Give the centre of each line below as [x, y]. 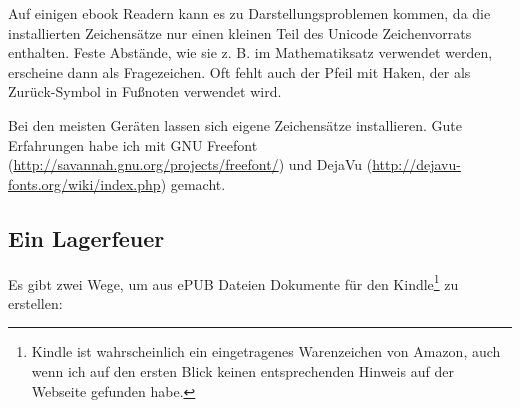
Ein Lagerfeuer [86, 237]
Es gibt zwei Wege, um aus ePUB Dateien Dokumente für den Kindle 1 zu [233, 282]
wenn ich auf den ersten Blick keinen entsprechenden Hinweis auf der [242, 370]
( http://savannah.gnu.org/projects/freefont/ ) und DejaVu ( [190, 164]
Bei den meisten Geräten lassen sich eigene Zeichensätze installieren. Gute [235, 124]
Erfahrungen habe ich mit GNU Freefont [133, 144]
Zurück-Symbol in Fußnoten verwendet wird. [145, 91]
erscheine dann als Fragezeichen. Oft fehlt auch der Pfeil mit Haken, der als [239, 71]
